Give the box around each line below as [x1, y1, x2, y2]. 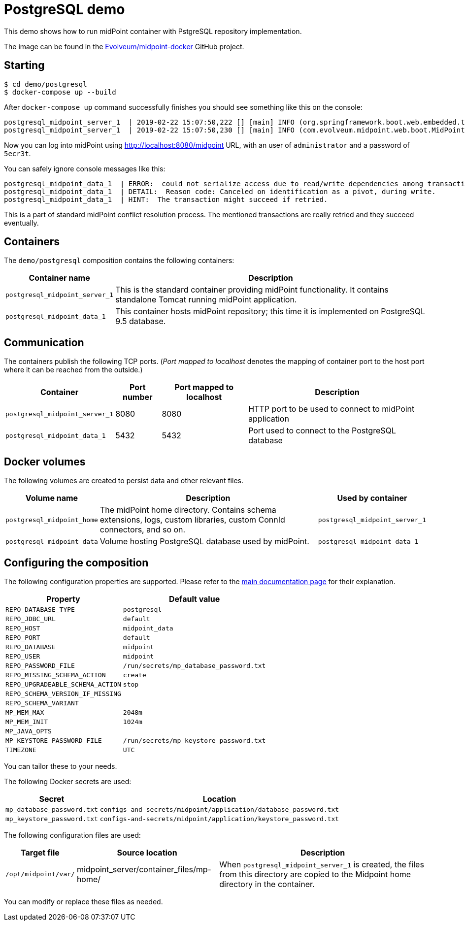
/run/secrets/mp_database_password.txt [123, 661, 266, 669]
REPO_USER [5, 652, 40, 660]
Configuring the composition [4, 556, 149, 569]
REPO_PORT [5, 633, 40, 641]
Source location [117, 847, 177, 858]
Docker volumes [4, 455, 86, 468]
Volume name [25, 493, 78, 503]
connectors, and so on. [100, 525, 186, 535]
